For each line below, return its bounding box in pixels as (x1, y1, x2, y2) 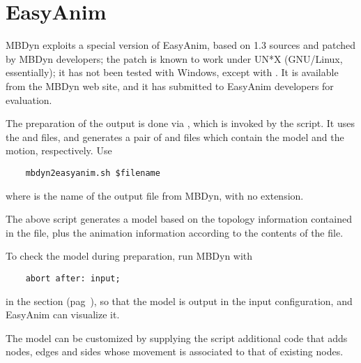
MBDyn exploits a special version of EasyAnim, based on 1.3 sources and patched (6, 38, 356, 52)
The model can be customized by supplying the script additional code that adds (6, 330, 348, 345)
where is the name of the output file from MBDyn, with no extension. (6, 188, 304, 202)
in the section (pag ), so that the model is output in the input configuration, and (6, 293, 353, 308)
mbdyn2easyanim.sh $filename (25, 168, 160, 178)
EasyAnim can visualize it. (6, 307, 120, 322)
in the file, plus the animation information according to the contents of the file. (6, 225, 344, 239)
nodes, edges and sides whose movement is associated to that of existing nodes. (6, 344, 344, 359)
